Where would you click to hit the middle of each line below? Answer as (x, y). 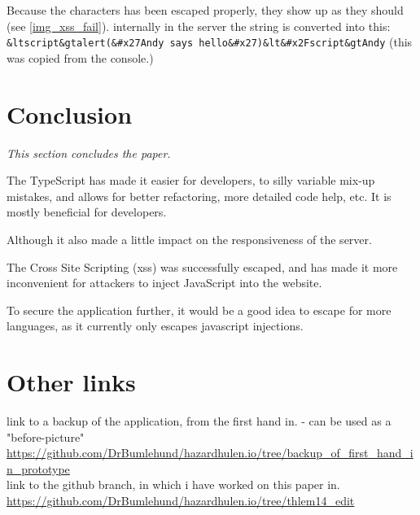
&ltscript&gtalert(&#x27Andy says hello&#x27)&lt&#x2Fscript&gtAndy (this (210, 42)
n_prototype (38, 468)
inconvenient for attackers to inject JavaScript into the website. (164, 283)
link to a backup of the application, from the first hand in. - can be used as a (199, 421)
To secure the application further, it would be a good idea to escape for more (199, 310)
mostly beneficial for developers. (87, 212)
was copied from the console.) (80, 57)
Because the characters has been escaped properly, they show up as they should (205, 10)
